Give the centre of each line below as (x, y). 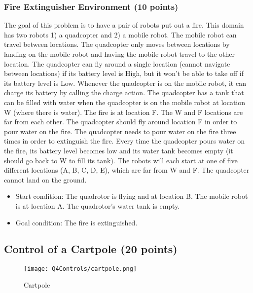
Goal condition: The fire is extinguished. (76, 222)
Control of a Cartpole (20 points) (91, 249)
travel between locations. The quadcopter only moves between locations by (117, 44)
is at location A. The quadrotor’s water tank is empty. (98, 205)
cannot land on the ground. (45, 179)
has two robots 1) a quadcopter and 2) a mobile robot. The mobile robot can (120, 34)
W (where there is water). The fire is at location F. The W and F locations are (124, 112)
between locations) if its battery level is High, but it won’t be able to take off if (124, 73)
